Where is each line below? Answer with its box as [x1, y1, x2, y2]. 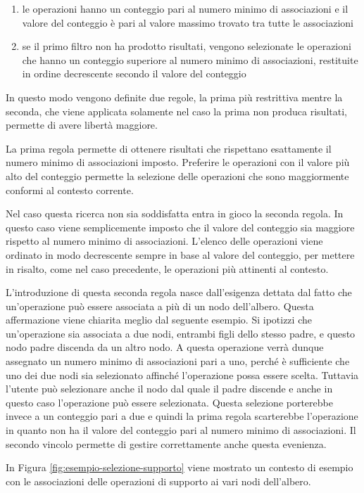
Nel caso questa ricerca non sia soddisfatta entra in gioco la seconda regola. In [6, 206, 344, 221]
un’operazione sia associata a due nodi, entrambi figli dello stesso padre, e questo [6, 326, 356, 340]
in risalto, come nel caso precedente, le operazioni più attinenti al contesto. [6, 261, 329, 276]
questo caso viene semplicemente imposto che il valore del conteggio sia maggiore [6, 219, 355, 234]
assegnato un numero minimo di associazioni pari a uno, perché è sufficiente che [6, 354, 350, 369]
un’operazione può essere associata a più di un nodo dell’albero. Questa [6, 298, 314, 313]
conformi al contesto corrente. [6, 182, 134, 197]
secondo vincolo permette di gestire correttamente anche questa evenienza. [6, 436, 327, 451]
